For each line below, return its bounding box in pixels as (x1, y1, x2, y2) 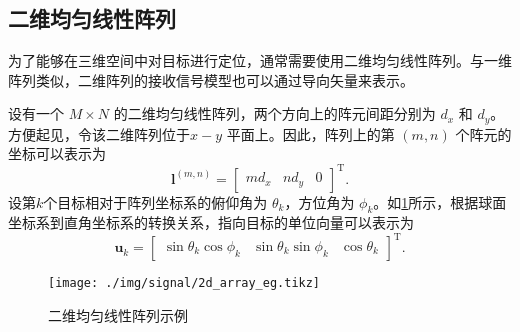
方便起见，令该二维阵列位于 (8, 123, 190, 144)
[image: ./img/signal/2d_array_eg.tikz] (48, 276, 321, 291)
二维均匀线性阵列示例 (48, 305, 188, 326)
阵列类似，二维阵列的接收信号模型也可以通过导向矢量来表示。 (8, 69, 414, 90)
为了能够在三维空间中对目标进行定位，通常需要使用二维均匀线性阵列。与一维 (8, 50, 512, 71)
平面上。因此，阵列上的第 (226, 123, 395, 144)
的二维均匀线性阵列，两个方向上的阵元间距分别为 (113, 103, 436, 124)
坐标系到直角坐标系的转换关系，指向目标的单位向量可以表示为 (8, 212, 414, 233)
